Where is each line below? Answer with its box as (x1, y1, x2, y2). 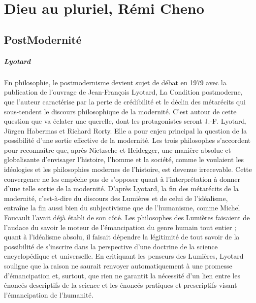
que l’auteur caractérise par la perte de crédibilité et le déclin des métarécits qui (4, 96, 246, 106)
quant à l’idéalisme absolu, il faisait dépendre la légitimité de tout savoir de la (4, 232, 240, 242)
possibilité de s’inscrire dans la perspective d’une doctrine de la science (4, 241, 218, 251)
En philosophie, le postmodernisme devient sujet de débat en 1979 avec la (4, 77, 226, 87)
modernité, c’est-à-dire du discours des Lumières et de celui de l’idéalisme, (4, 193, 228, 203)
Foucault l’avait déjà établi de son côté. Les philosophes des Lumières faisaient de (4, 212, 250, 223)
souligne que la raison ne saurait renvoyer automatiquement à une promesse (4, 261, 232, 270)
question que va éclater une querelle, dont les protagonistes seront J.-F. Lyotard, (4, 116, 247, 126)
